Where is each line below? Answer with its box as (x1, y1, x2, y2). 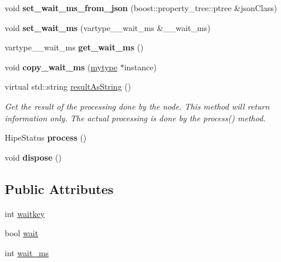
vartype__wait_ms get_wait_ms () (5, 41, 144, 53)
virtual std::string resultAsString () (5, 80, 131, 93)
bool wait (5, 227, 39, 239)
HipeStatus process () (5, 131, 87, 144)
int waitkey (5, 207, 45, 219)
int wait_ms (5, 246, 49, 258)
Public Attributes (5, 179, 114, 198)
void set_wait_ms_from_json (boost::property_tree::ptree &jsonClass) (5, 2, 277, 13)
